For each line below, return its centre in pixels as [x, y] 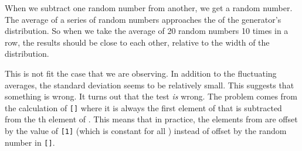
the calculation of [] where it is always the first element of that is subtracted [143, 107]
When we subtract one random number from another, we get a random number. [149, 8]
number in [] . [30, 142]
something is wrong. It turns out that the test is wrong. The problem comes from [151, 96]
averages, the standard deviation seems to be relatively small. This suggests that [150, 85]
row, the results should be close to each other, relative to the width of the [137, 42]
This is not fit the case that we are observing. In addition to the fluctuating [141, 73]
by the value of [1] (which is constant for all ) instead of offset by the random [146, 131]
